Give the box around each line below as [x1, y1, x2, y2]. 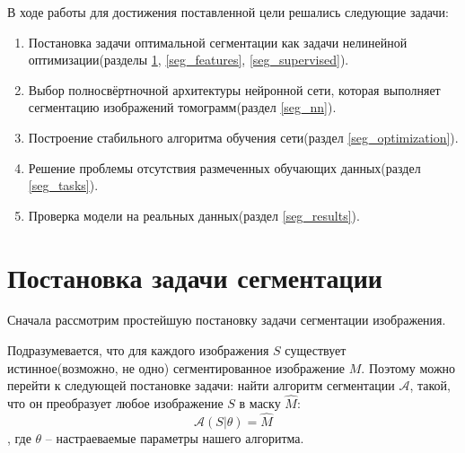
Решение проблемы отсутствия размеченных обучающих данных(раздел [28, 158, 421, 177]
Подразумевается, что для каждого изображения [7, 341, 269, 360]
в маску [239, 394, 281, 413]
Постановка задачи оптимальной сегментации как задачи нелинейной [28, 32, 408, 51]
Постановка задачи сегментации [7, 258, 382, 295]
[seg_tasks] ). [28, 176, 99, 195]
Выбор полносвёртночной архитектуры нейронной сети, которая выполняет [28, 80, 441, 99]
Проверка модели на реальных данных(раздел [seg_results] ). [28, 205, 360, 224]
